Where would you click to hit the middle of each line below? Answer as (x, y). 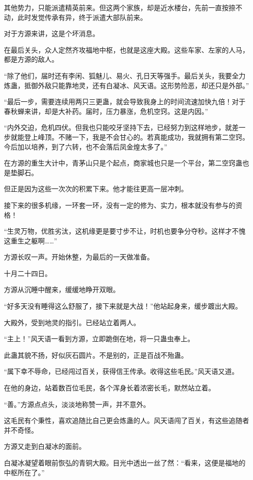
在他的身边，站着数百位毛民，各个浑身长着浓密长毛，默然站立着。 (109, 388)
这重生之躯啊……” (31, 240)
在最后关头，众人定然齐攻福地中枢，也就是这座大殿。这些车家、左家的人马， (126, 49)
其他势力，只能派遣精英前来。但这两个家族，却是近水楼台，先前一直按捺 (120, 7)
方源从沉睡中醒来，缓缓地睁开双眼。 (62, 289)
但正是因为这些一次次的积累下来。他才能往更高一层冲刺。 (96, 189)
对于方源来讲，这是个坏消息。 (52, 33)
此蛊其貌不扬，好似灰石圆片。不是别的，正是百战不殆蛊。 (96, 355)
